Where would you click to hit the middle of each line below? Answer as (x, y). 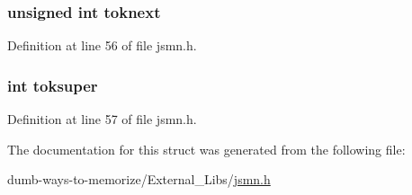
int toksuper (53, 85)
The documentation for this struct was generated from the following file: (206, 149)
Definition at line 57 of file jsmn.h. (102, 119)
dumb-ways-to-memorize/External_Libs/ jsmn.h (139, 179)
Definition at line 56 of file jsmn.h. (102, 45)
